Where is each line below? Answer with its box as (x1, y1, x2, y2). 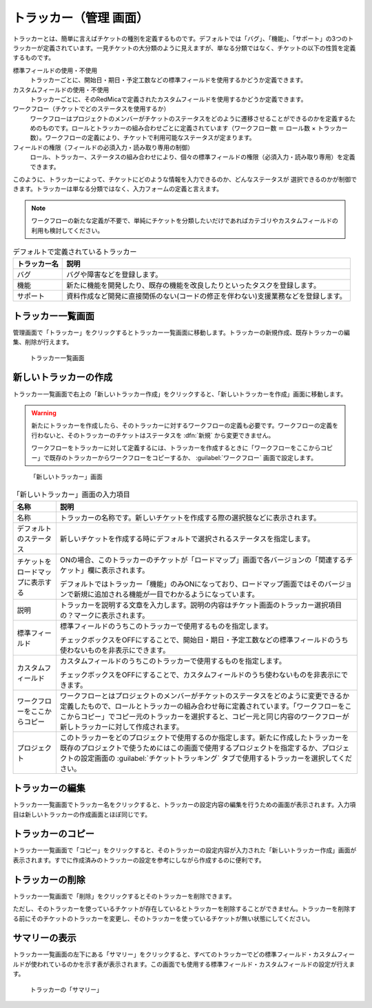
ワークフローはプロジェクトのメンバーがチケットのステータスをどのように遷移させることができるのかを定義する (30, 114, 350, 123)
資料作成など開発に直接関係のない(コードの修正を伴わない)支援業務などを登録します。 (66, 291, 347, 301)
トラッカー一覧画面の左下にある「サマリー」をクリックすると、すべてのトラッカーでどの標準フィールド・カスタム (12, 950, 337, 958)
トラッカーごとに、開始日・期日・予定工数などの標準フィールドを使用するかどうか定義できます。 (30, 76, 307, 84)
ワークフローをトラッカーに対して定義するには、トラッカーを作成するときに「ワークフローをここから (31, 444, 321, 452)
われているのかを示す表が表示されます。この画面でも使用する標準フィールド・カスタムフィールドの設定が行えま (37, 960, 355, 968)
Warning (31, 408, 56, 417)
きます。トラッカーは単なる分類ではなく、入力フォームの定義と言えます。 (12, 185, 223, 193)
